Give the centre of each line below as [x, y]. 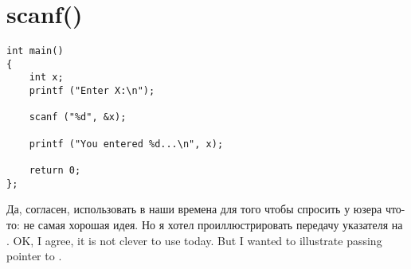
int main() [35, 51]
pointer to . [34, 256]
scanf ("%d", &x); [78, 117]
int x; [46, 78]
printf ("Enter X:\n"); [92, 91]
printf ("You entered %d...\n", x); [126, 144]
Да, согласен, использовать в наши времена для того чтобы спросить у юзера [194, 209]
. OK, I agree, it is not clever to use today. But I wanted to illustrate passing [194, 240]
